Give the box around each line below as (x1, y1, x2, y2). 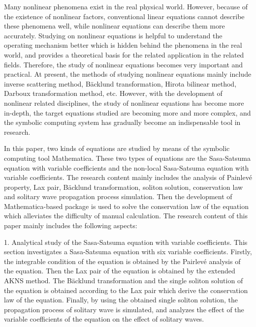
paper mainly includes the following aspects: (4, 220, 137, 231)
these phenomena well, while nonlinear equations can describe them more (4, 21, 225, 31)
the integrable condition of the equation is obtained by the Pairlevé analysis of (4, 256, 241, 266)
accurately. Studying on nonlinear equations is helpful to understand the (4, 30, 223, 40)
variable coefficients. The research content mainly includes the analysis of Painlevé (4, 172, 252, 182)
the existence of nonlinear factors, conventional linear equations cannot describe (4, 11, 245, 21)
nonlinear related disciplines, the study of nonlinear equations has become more (4, 97, 244, 108)
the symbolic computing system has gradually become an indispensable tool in (4, 117, 241, 127)
